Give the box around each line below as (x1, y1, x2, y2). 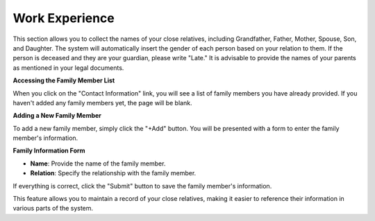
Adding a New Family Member (12, 112, 102, 120)
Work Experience (12, 10, 115, 26)
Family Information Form (12, 146, 86, 155)
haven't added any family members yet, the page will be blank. (12, 98, 192, 107)
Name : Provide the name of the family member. (30, 159, 166, 168)
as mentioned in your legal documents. (12, 63, 124, 72)
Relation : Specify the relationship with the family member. (30, 169, 197, 177)
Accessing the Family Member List (12, 76, 115, 85)
